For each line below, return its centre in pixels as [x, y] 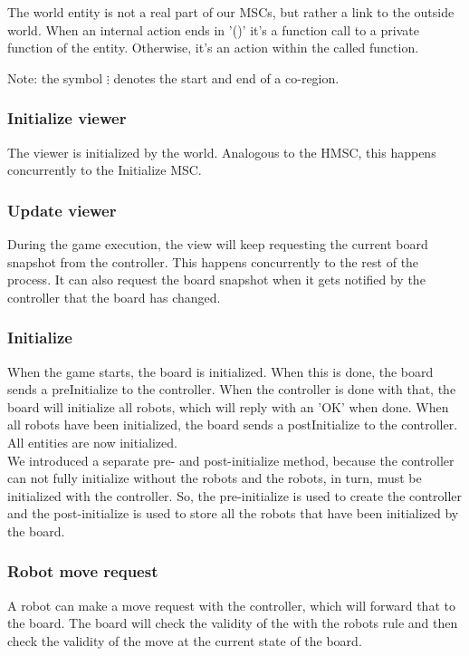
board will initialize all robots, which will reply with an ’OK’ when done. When [228, 406]
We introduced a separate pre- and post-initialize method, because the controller [231, 460]
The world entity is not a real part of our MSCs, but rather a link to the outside [231, 12]
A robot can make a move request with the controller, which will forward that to [231, 605]
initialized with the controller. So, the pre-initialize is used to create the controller [235, 495]
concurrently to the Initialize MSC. [105, 170]
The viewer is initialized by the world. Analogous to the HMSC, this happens [222, 152]
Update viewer [62, 210]
